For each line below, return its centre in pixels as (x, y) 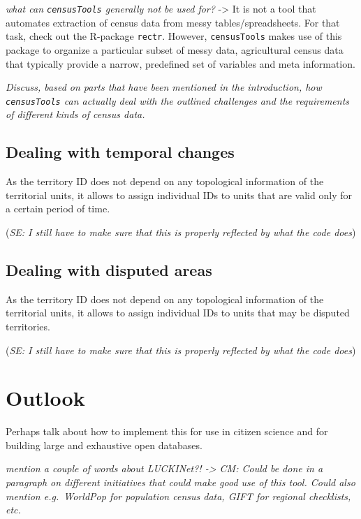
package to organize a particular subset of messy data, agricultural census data (175, 49)
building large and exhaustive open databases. (104, 445)
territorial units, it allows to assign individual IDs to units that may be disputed (178, 313)
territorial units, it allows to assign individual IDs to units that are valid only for (179, 195)
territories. (28, 326)
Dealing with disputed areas (109, 269)
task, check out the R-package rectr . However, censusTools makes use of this (174, 36)
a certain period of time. (58, 209)
